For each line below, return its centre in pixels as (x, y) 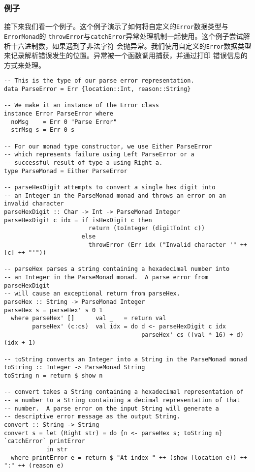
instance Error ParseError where (59, 114)
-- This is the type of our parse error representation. (99, 81)
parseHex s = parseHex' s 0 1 (53, 310)
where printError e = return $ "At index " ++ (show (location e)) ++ (129, 457)
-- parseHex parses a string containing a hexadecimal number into (117, 269)
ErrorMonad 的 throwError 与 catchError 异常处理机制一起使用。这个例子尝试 (124, 36)
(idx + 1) (20, 343)
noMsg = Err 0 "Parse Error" (64, 122)
